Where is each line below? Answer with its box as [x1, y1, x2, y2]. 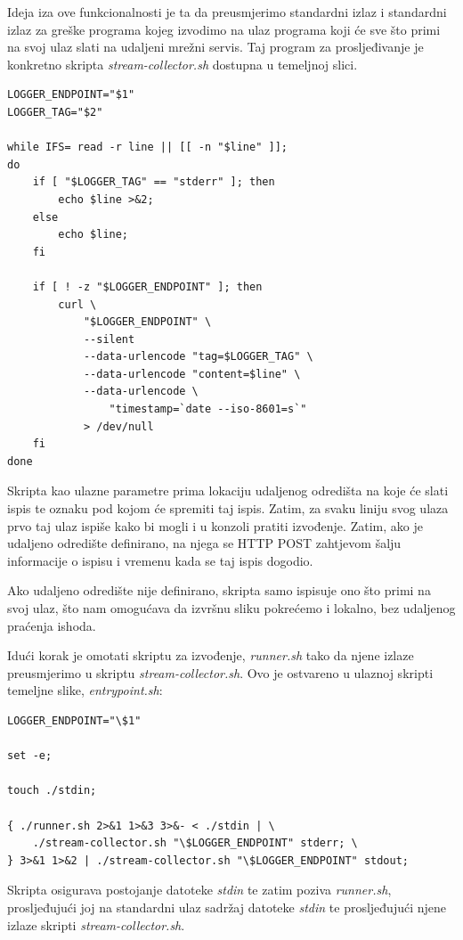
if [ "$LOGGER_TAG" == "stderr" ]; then [32, 176, 275, 189]
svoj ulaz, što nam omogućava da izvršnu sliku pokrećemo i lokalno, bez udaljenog [7, 599, 456, 617]
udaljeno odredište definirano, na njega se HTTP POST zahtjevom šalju [7, 534, 402, 552]
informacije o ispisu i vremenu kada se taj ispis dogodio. [7, 551, 313, 569]
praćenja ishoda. [7, 616, 96, 634]
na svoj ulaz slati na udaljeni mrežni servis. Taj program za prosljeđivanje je [7, 37, 424, 56]
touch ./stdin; [7, 784, 97, 797]
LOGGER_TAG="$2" [7, 105, 103, 119]
